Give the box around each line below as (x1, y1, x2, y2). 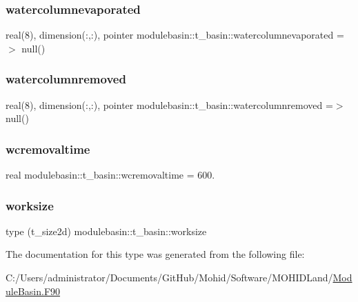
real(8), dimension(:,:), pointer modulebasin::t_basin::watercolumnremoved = (6, 97, 333, 112)
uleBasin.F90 (6, 283, 61, 298)
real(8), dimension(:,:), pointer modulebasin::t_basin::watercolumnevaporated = (6, 28, 344, 42)
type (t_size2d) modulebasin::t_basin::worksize (6, 223, 207, 238)
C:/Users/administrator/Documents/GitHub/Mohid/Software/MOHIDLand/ (6, 270, 333, 285)
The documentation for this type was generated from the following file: (6, 247, 305, 261)
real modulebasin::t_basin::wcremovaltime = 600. (6, 168, 215, 182)
